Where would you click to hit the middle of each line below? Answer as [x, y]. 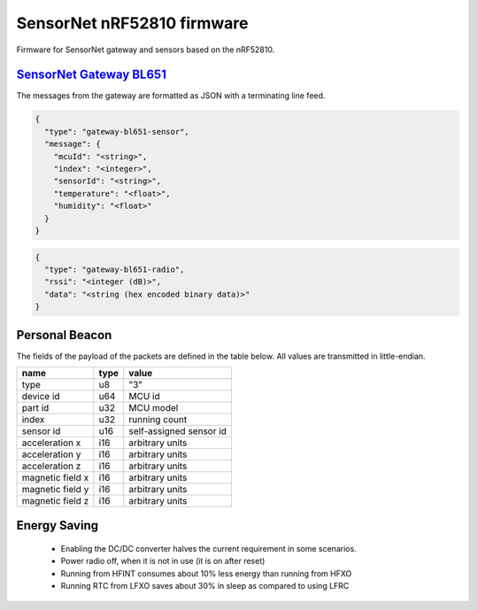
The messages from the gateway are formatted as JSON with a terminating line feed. [171, 96]
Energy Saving [58, 525]
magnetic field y [55, 489]
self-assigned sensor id [178, 431]
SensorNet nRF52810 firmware [132, 23]
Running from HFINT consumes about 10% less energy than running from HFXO [206, 573]
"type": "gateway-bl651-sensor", [117, 131]
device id [41, 396]
